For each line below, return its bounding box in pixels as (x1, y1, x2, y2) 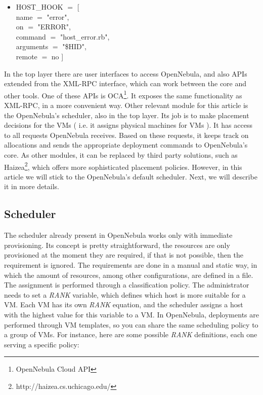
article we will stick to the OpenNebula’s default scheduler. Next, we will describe (4, 171, 257, 182)
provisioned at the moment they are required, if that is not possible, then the (4, 249, 243, 260)
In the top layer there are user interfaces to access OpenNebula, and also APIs (4, 68, 247, 79)
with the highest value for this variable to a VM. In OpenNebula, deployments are (4, 309, 259, 319)
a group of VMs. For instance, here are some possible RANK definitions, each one (4, 329, 257, 340)
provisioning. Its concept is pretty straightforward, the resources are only (4, 239, 230, 250)
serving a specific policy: (4, 339, 79, 349)
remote (16, 51, 37, 61)
